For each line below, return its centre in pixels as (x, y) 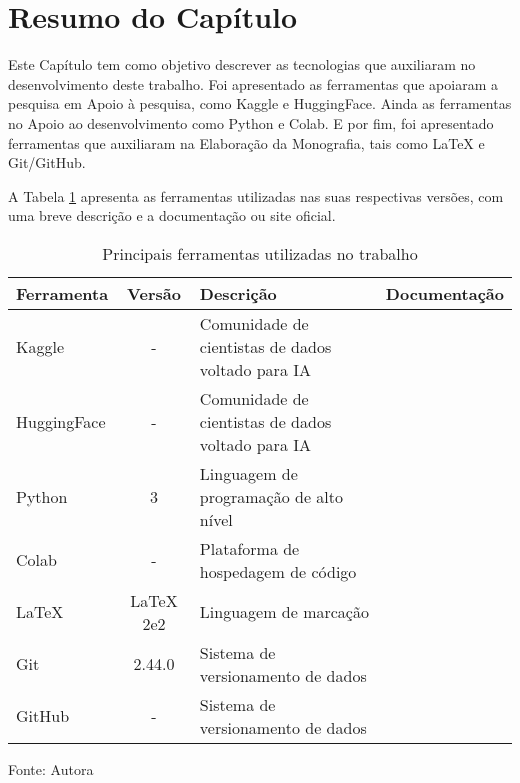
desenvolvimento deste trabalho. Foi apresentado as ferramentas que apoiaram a (253, 83)
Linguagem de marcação (284, 612)
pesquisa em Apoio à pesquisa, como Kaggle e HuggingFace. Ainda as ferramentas (260, 103)
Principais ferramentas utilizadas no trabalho (260, 253)
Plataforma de (249, 548)
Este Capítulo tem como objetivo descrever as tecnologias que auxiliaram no (242, 64)
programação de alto (271, 496)
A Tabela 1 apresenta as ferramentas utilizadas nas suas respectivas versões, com (256, 195)
